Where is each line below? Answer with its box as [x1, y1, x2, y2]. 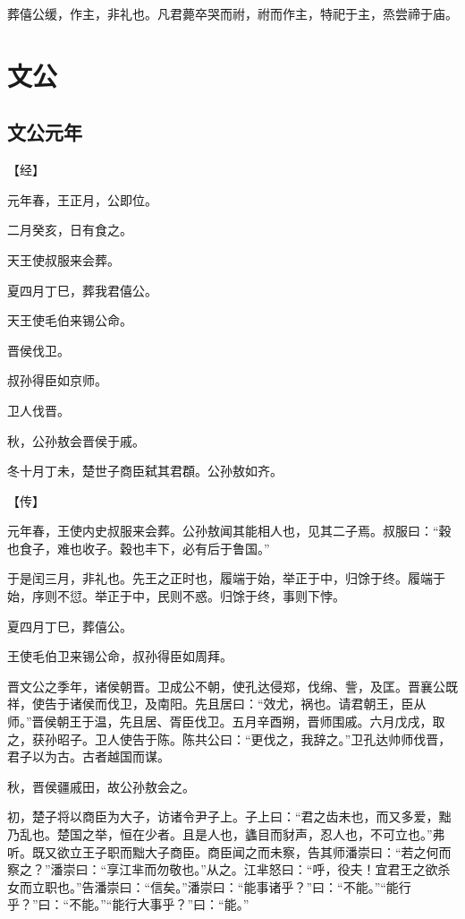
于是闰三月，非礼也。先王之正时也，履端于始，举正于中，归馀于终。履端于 [7, 569, 445, 588]
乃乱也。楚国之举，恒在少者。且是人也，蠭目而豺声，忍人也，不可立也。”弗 [7, 825, 445, 844]
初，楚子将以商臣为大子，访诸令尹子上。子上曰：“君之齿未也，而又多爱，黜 [7, 807, 452, 826]
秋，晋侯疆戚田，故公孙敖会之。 [7, 777, 195, 795]
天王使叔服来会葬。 [7, 250, 120, 269]
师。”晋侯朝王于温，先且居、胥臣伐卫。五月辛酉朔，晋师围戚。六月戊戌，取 [7, 712, 445, 731]
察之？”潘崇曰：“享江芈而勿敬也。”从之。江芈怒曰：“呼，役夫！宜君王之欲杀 [7, 860, 451, 879]
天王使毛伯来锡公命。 [7, 311, 132, 330]
